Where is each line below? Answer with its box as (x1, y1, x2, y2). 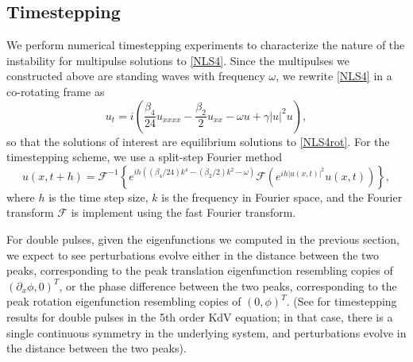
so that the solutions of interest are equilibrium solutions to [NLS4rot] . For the (6, 133, 390, 149)
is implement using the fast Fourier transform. (71, 204, 296, 221)
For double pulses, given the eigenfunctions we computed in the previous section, (6, 230, 399, 247)
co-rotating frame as (6, 83, 105, 99)
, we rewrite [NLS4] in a (276, 67, 392, 84)
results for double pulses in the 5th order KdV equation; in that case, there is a (6, 308, 393, 325)
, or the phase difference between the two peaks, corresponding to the (59, 277, 397, 294)
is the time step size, (48, 188, 149, 205)
